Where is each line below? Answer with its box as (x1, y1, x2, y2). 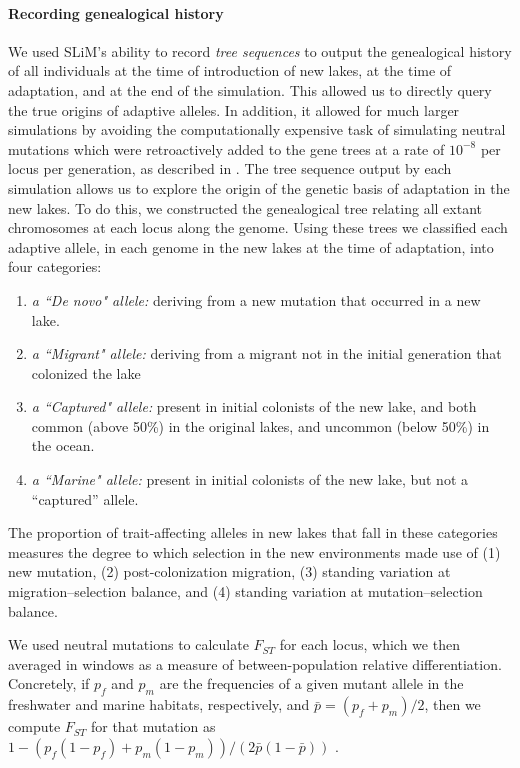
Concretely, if (8, 673, 90, 694)
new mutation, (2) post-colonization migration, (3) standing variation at (8, 561, 451, 582)
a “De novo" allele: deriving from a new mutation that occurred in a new (31, 289, 481, 310)
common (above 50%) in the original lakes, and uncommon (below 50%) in (31, 415, 490, 436)
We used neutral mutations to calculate (8, 634, 249, 655)
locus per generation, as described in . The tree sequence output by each (8, 158, 452, 179)
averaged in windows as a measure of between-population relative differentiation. (8, 653, 502, 674)
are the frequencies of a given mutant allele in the (159, 673, 464, 694)
